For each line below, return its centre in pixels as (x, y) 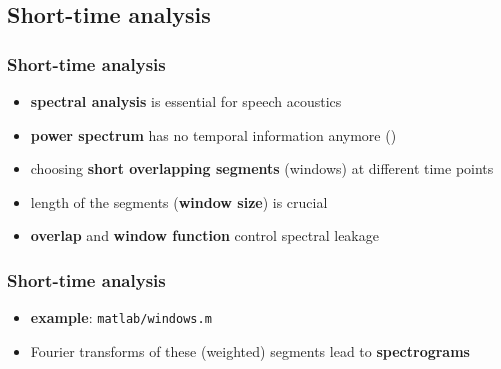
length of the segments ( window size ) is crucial (179, 201)
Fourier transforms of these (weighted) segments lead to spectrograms (250, 350)
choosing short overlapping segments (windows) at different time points (262, 168)
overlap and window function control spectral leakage (204, 235)
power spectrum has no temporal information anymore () (213, 134)
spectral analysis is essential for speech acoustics (186, 101)
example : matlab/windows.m (121, 317)
